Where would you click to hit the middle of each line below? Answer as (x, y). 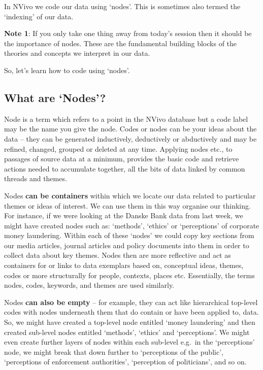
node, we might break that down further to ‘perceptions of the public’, (114, 351)
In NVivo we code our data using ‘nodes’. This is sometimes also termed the (122, 6)
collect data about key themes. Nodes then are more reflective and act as (118, 255)
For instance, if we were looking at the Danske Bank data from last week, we (124, 215)
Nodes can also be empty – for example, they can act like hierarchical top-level (131, 302)
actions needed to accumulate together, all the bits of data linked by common (125, 168)
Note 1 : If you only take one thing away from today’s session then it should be (128, 33)
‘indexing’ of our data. (39, 16)
